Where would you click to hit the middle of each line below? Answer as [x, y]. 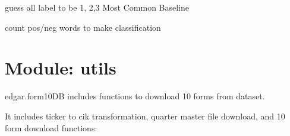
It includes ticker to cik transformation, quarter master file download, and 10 [145, 116]
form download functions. [51, 127]
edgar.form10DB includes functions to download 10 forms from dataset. [135, 96]
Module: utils [61, 68]
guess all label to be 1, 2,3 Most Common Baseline [97, 7]
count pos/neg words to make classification [83, 27]
